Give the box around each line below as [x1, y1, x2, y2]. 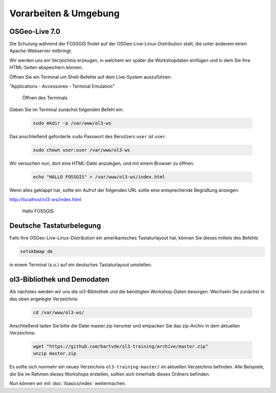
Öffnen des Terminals [22, 95, 68, 101]
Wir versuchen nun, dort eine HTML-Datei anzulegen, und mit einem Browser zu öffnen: [9, 160, 195, 166]
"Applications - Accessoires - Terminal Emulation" [9, 83, 115, 90]
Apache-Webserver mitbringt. [9, 48, 73, 54]
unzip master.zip [33, 351, 77, 357]
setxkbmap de [20, 249, 53, 254]
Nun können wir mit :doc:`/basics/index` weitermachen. [9, 380, 126, 386]
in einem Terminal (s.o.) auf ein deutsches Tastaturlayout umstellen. [9, 261, 152, 268]
